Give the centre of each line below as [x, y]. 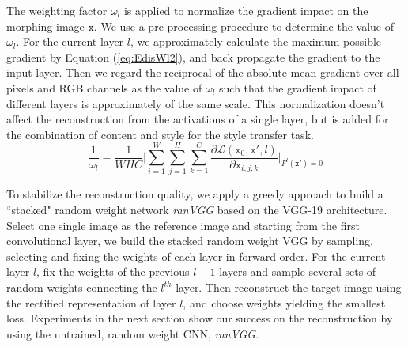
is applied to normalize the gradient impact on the [246, 10]
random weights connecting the [82, 287]
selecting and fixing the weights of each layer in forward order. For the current [196, 256]
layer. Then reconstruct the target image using [289, 287]
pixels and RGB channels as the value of [104, 87]
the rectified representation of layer [91, 302]
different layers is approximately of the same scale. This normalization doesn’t [196, 103]
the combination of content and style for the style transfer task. [160, 134]
